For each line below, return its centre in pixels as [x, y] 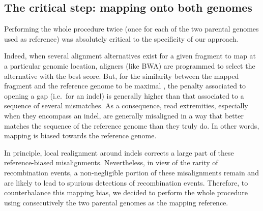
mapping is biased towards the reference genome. [80, 135]
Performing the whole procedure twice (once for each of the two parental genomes [131, 29]
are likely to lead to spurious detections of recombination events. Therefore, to [126, 182]
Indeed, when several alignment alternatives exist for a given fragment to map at [130, 56]
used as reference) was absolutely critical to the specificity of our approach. [121, 38]
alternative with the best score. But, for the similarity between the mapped [122, 76]
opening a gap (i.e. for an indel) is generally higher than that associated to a [124, 95]
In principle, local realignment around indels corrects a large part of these [119, 152]
